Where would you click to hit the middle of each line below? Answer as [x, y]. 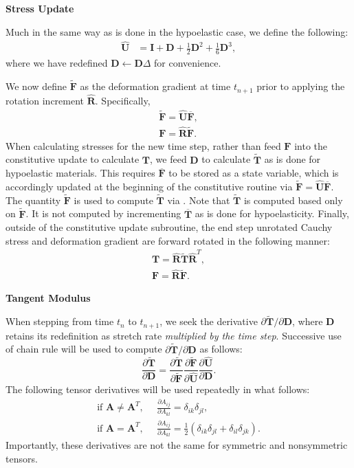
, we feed [168, 159]
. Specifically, [123, 100]
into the [311, 145]
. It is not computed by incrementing [103, 213]
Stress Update [40, 8]
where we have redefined [57, 63]
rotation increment [45, 100]
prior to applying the [301, 86]
